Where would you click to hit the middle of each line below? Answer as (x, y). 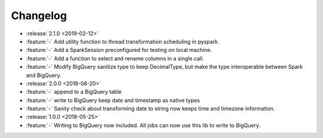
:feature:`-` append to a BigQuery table (74, 92)
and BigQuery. (44, 75)
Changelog (39, 16)
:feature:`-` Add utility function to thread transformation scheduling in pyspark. (123, 41)
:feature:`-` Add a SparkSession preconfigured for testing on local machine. (119, 50)
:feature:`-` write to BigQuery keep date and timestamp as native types (113, 100)
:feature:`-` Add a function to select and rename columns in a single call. (115, 58)
